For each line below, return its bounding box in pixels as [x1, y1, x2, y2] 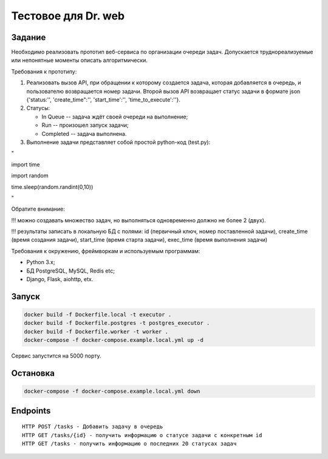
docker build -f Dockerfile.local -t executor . [24, 311, 172, 318]
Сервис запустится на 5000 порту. [11, 352, 101, 359]
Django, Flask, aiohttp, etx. [26, 276, 94, 283]
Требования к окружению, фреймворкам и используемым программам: [11, 247, 200, 254]
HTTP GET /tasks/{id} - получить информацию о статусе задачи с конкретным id [22, 432, 262, 438]
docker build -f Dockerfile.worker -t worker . [24, 328, 168, 335]
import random [11, 172, 49, 179]
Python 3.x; [26, 259, 55, 266]
